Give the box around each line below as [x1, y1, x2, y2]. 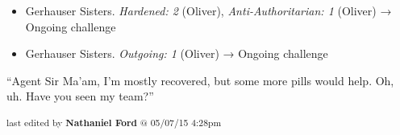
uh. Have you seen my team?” [6, 88, 154, 104]
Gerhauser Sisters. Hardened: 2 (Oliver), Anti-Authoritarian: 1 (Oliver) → [25, 2, 392, 18]
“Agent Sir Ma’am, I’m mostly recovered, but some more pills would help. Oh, [6, 72, 394, 88]
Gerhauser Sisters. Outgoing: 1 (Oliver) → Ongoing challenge [25, 45, 328, 62]
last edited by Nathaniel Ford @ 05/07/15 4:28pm [6, 115, 222, 129]
